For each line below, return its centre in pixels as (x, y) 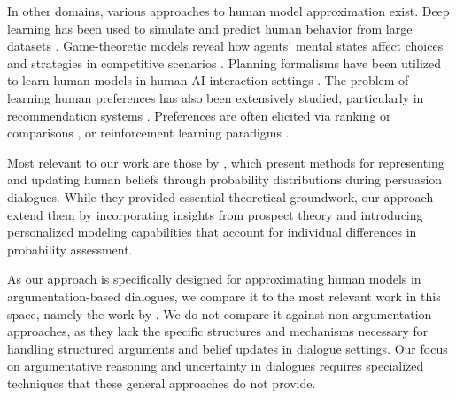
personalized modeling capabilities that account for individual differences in (212, 232)
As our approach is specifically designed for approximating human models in (214, 279)
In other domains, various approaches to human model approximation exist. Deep (228, 11)
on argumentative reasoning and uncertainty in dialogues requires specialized (216, 366)
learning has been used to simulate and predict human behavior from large (210, 28)
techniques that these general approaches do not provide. (162, 382)
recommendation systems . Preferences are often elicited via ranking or (199, 115)
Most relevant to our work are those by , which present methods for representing (226, 162)
